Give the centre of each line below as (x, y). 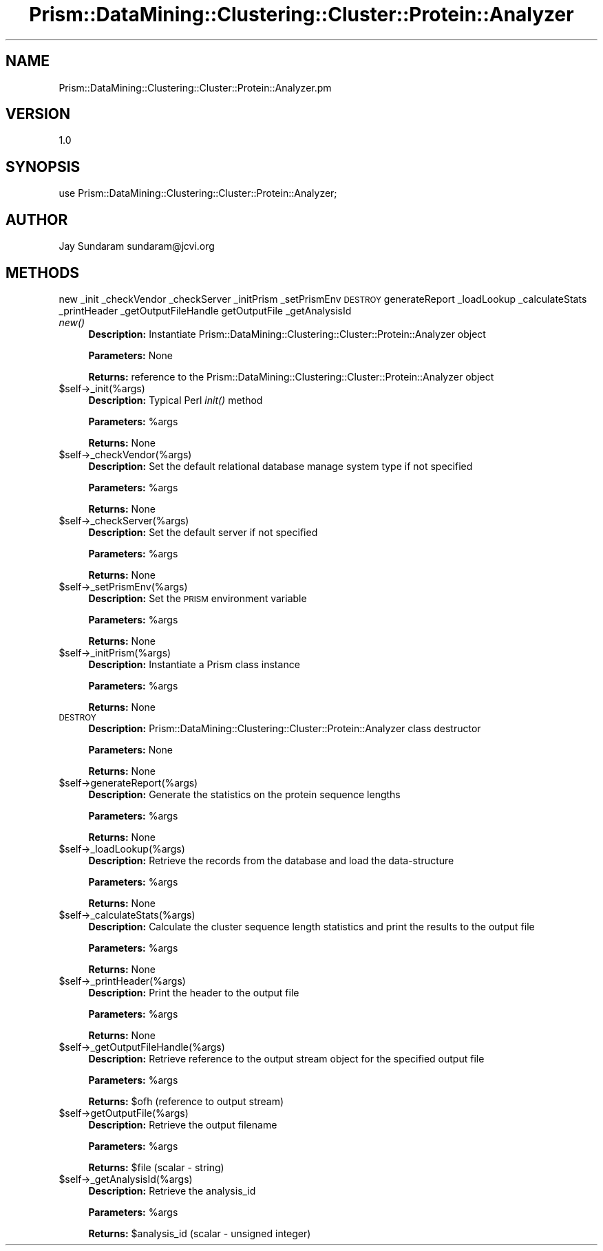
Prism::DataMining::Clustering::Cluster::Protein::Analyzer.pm (195, 87)
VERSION (38, 114)
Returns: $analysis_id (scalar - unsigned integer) (200, 1233)
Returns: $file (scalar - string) (156, 1167)
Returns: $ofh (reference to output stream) (186, 1101)
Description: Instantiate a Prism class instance (194, 664)
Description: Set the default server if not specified (203, 532)
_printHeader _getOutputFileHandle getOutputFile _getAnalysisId (205, 310)
